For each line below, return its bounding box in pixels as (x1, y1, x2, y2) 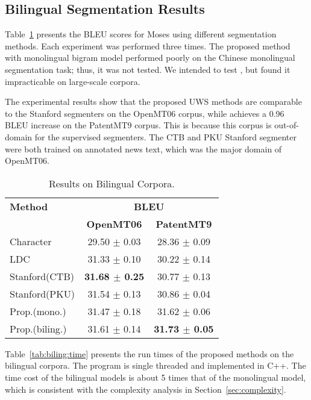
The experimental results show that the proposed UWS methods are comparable (5, 95, 302, 108)
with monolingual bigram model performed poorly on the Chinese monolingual (5, 51, 295, 64)
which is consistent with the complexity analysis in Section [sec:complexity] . (5, 383, 286, 395)
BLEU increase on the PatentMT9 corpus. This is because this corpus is (5, 119, 272, 131)
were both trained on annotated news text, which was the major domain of (5, 142, 282, 155)
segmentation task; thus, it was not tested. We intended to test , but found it (5, 63, 291, 75)
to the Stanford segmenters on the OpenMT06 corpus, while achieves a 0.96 (5, 107, 284, 119)
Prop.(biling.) (10, 321, 67, 336)
